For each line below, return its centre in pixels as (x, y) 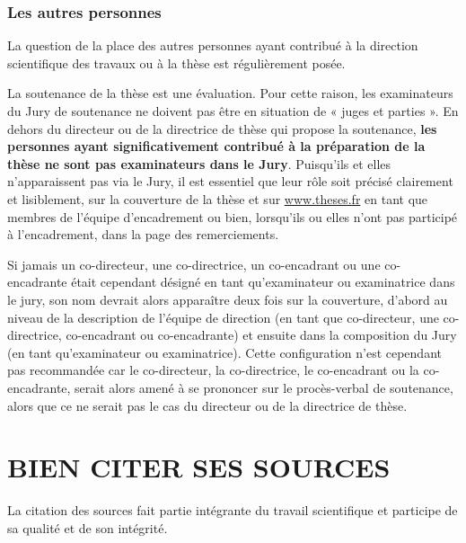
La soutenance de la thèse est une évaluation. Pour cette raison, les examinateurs (230, 93)
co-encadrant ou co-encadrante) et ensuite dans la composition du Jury (261, 335)
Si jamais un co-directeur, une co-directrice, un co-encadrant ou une (194, 264)
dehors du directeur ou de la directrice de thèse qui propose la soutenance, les (222, 128)
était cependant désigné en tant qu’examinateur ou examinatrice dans (263, 282)
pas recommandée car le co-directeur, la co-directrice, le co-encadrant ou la (213, 370)
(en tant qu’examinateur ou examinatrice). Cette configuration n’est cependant (224, 352)
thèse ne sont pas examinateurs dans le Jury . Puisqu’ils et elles (199, 163)
